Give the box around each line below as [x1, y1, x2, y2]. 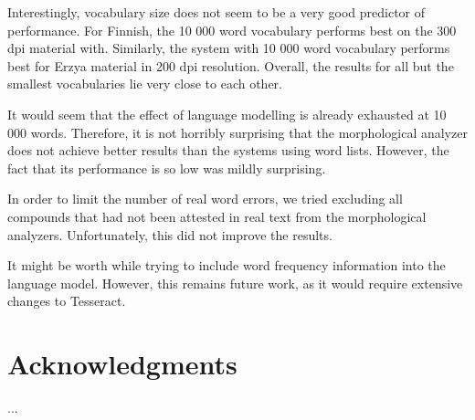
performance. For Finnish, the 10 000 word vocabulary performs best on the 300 [7, 20, 457, 39]
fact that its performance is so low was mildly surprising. [7, 158, 326, 177]
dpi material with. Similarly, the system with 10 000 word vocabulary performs [7, 38, 450, 58]
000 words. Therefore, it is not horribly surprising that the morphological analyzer [7, 122, 468, 142]
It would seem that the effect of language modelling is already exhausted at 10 [7, 104, 447, 123]
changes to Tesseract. [7, 291, 126, 310]
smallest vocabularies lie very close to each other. [7, 74, 282, 93]
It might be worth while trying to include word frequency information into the [7, 256, 446, 275]
